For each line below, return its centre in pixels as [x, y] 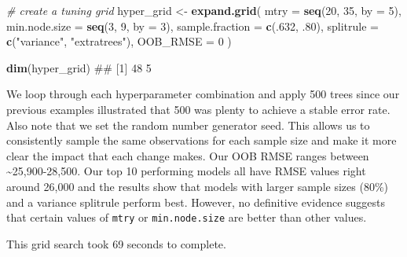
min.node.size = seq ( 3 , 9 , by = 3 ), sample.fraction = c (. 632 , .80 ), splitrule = [192, 26]
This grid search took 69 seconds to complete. [116, 243]
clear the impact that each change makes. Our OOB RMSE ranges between [188, 155]
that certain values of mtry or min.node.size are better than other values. [187, 217]
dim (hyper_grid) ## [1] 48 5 [79, 67]
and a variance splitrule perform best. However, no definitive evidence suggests [196, 202]
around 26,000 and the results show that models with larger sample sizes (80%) [197, 186]
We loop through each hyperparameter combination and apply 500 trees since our [203, 94]
